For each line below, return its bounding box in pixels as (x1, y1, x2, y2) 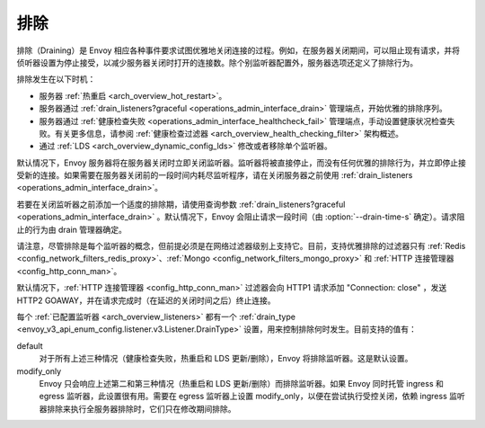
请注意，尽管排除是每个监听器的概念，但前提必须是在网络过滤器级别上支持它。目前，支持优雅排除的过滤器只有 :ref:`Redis (16, 241, 466, 252)
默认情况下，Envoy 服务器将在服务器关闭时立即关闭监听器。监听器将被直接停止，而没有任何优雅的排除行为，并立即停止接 (16, 157, 466, 168)
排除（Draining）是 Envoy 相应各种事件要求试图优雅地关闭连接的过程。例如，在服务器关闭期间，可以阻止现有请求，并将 (16, 45, 461, 56)
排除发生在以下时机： (16, 74, 96, 85)
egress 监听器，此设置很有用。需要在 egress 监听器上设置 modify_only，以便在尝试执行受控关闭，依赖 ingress (39, 391, 448, 402)
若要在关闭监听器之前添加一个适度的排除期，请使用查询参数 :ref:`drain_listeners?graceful (16, 199, 346, 210)
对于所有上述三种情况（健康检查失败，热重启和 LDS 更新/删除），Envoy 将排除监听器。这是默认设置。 (39, 353, 413, 364)
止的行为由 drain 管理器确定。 (16, 224, 128, 235)
